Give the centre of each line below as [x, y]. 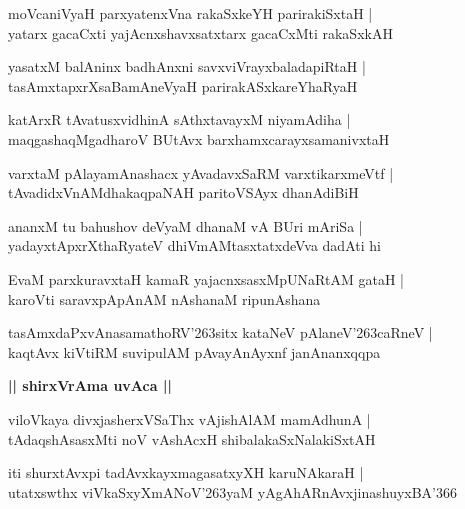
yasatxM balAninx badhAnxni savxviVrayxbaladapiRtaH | [187, 66]
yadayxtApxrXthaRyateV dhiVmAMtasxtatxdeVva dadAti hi [194, 245]
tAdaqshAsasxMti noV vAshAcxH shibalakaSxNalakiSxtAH [192, 438]
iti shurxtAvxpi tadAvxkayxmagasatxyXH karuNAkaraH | [186, 472]
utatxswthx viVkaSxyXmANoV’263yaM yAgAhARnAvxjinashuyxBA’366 [233, 491]
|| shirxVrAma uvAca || [90, 385]
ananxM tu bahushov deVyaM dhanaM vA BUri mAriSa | [185, 225]
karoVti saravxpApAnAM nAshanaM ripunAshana [164, 298]
